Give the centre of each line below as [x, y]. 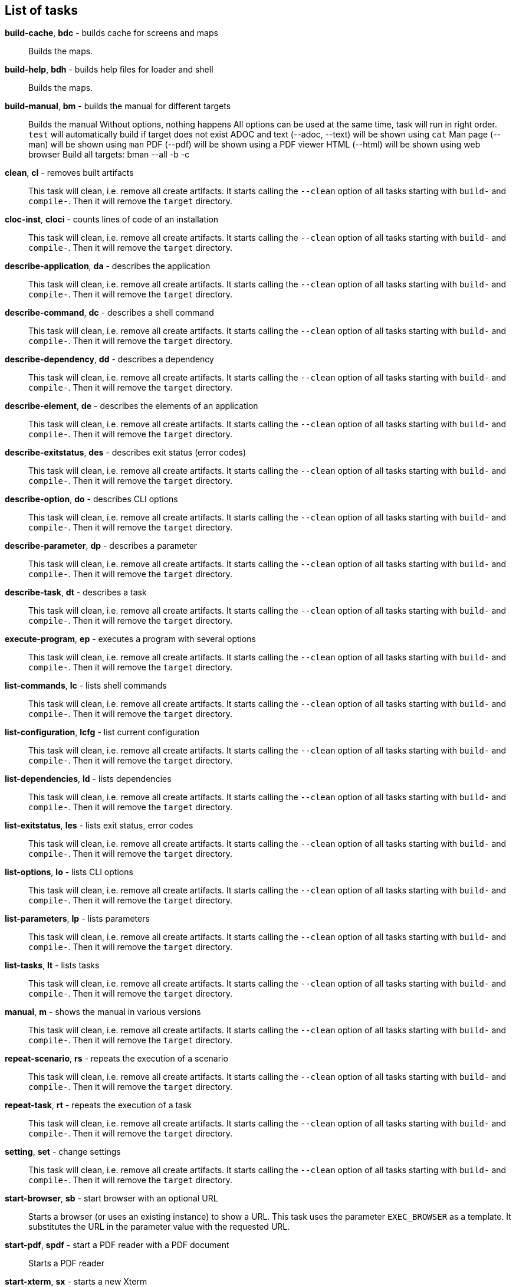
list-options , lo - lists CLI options [69, 872]
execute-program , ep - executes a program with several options [130, 639]
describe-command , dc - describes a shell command [109, 313]
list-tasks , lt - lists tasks [52, 965]
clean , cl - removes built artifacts [69, 173]
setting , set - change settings [63, 1152]
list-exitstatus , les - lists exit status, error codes [99, 826]
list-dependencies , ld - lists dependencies [88, 779]
